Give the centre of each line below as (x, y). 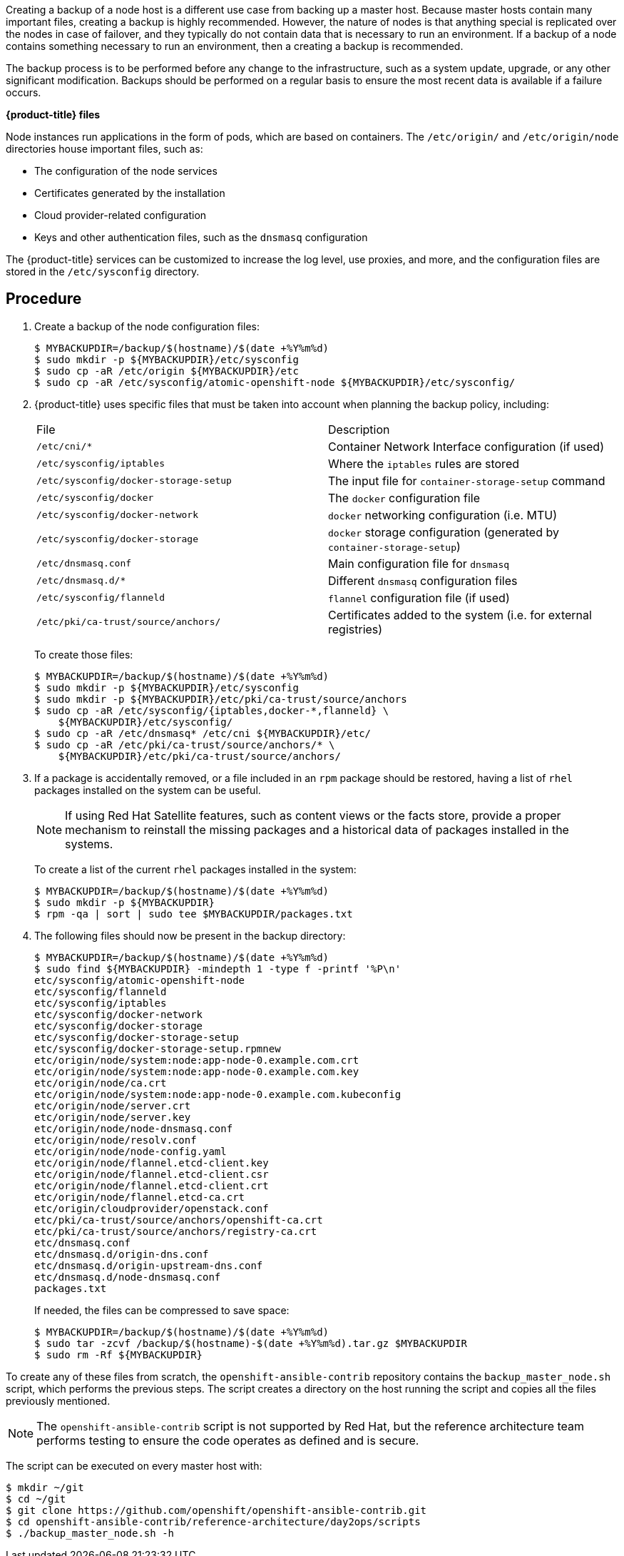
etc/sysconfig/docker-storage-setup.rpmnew (158, 1048)
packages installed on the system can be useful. (148, 790)
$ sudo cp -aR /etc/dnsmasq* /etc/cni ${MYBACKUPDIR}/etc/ (203, 733)
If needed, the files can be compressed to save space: (162, 1310)
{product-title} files (53, 115)
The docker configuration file (404, 498)
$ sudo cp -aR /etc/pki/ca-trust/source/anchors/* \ (185, 744)
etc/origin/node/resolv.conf (116, 1140)
